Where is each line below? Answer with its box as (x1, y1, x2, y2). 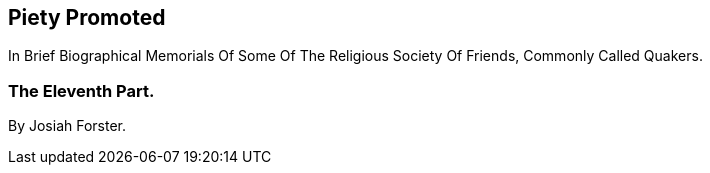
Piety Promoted (8, 5, 166, 30)
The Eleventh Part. (8, 80, 155, 101)
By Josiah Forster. (8, 117, 127, 135)
